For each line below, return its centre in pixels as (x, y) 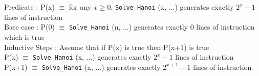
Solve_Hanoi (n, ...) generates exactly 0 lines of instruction (162, 27)
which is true (25, 36)
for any (80, 7)
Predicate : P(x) (29, 7)
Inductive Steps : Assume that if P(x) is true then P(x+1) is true (107, 47)
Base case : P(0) (29, 27)
